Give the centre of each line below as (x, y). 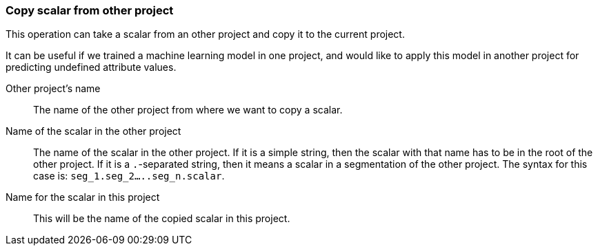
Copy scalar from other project (90, 10)
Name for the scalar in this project (83, 197)
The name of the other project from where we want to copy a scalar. (188, 110)
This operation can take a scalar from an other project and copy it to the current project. (205, 34)
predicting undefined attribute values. (91, 67)
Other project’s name (53, 89)
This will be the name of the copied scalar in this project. (162, 219)
